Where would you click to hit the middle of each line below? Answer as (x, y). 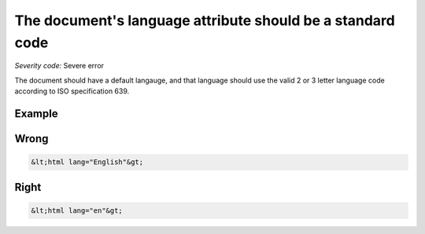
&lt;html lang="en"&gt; (77, 210)
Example (36, 113)
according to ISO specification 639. (72, 91)
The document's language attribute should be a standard (205, 20)
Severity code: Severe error (59, 66)
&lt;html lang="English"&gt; (87, 162)
